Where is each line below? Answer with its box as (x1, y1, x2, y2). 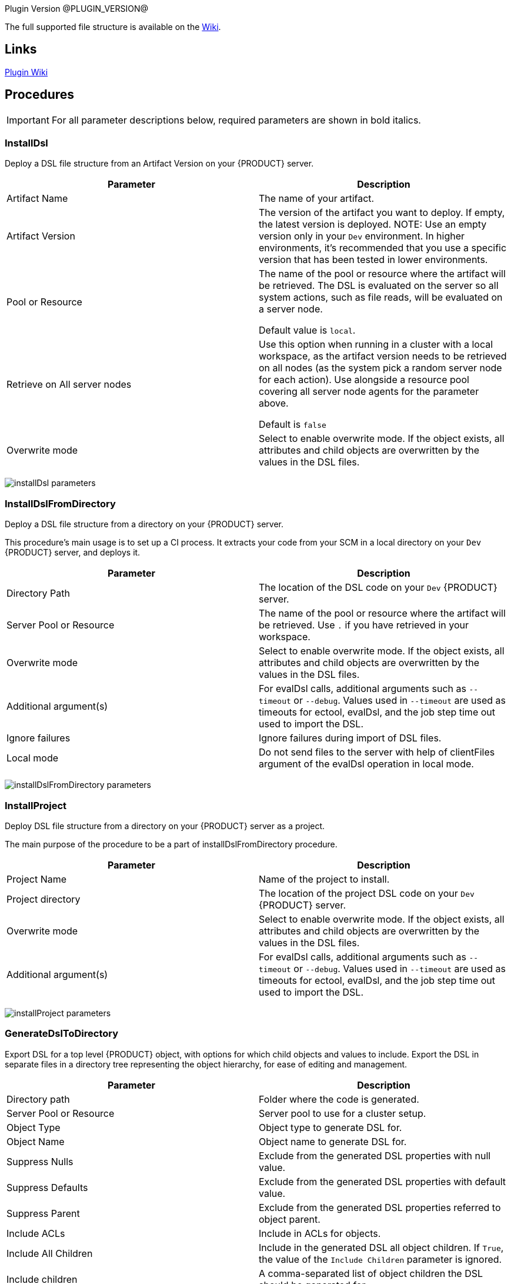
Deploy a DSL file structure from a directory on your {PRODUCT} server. (5, 519, 283, 530)
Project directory (6, 893, 81, 905)
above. (259, 397, 289, 410)
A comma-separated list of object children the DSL (259, 1267, 483, 1279)
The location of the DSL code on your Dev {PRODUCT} (259, 581, 497, 594)
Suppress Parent (6, 1207, 80, 1219)
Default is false (259, 418, 326, 431)
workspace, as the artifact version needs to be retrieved (259, 350, 507, 362)
